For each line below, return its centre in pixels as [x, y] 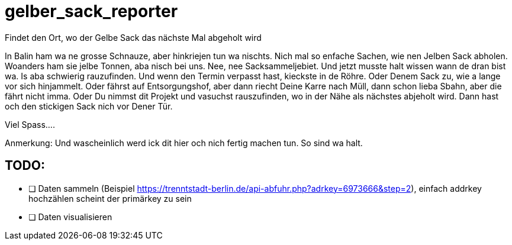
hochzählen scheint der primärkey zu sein [110, 198]
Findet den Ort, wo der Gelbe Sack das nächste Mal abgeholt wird [133, 37]
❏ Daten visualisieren [70, 217]
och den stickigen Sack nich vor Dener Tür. [89, 106]
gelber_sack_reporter [91, 11]
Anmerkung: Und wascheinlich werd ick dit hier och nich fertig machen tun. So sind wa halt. [184, 143]
